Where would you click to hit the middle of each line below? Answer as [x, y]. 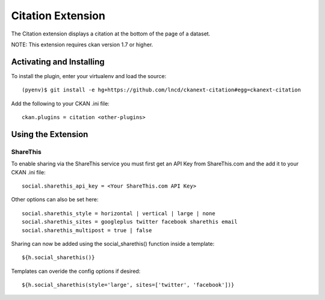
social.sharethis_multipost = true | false [87, 230]
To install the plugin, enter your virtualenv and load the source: [89, 76]
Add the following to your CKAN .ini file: [60, 103]
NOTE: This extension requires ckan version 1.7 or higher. [82, 44]
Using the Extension [50, 134]
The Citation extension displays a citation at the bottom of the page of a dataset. [111, 34]
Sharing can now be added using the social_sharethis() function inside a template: [113, 243]
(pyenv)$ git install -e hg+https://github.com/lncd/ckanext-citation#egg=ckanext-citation [161, 90]
